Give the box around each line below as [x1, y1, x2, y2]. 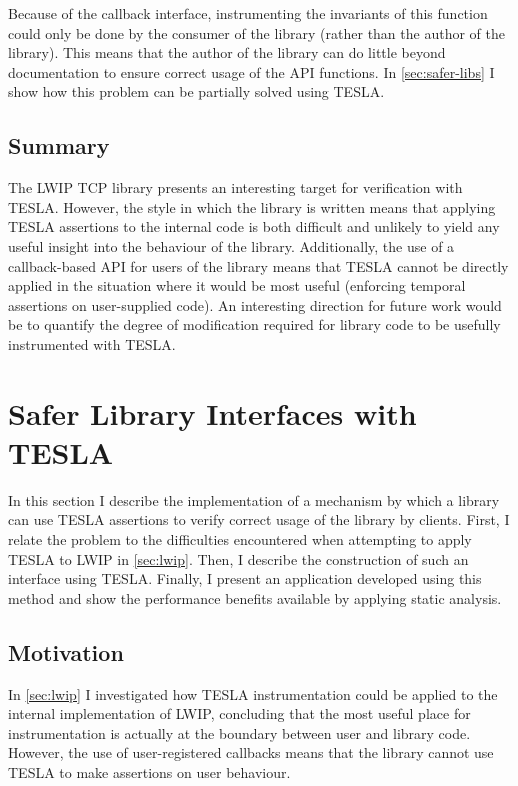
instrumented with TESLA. [8, 333, 176, 354]
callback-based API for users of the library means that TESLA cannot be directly [8, 255, 509, 276]
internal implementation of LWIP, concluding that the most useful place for [8, 703, 471, 724]
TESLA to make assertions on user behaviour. [8, 761, 291, 782]
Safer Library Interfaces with [8, 392, 417, 433]
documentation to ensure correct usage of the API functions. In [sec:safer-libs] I [8, 61, 495, 82]
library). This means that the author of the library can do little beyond [8, 42, 446, 63]
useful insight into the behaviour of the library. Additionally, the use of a [8, 235, 455, 256]
